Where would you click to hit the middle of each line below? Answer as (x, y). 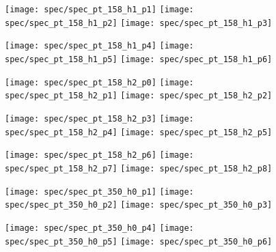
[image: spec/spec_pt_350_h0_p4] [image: (99, 228)
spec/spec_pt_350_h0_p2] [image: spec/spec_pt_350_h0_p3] (139, 205)
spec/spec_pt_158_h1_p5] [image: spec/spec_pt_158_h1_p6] (139, 59)
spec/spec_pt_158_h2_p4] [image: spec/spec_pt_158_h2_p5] (139, 132)
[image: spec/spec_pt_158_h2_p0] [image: (99, 82)
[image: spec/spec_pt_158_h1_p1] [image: (99, 10)
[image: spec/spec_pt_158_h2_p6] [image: (99, 155)
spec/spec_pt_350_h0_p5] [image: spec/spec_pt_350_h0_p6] (139, 241)
